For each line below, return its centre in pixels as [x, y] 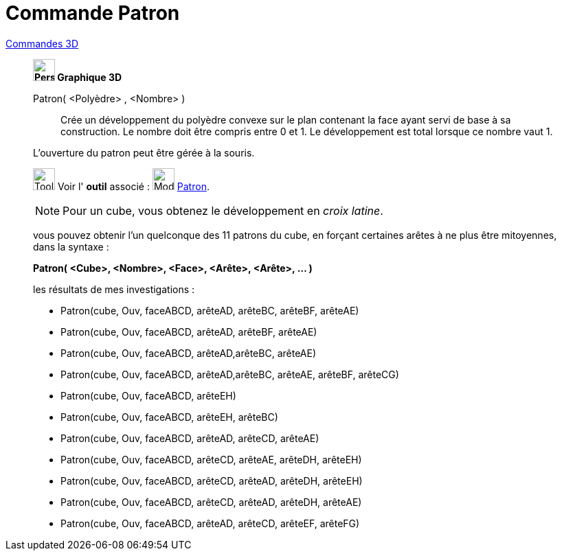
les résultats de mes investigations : [114, 289]
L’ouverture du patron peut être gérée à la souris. [144, 152]
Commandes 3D [42, 43]
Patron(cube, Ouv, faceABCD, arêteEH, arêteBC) [169, 417]
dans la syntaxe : [71, 246]
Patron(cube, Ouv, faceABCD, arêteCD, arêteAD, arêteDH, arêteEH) [212, 480]
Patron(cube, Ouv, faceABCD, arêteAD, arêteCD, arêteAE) [190, 438]
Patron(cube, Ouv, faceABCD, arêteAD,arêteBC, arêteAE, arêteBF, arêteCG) [230, 374]
